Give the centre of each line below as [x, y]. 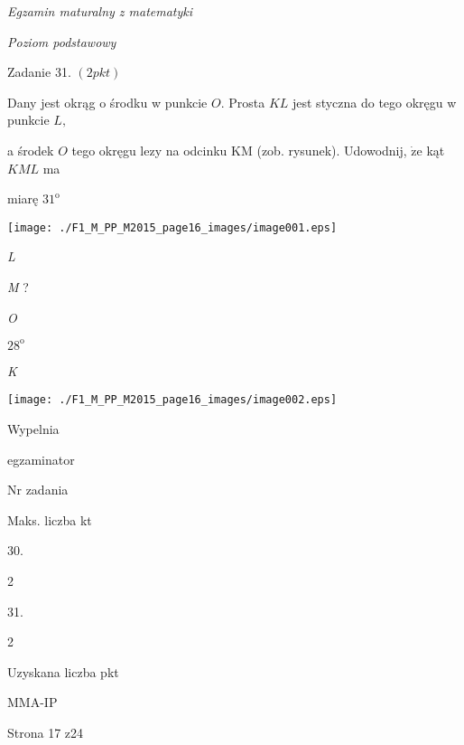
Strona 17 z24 [46, 732]
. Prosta [243, 102]
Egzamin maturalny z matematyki [100, 11]
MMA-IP [32, 702]
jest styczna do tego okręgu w [374, 102]
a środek [31, 150]
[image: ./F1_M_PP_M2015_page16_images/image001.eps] [172, 227]
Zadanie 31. [39, 72]
